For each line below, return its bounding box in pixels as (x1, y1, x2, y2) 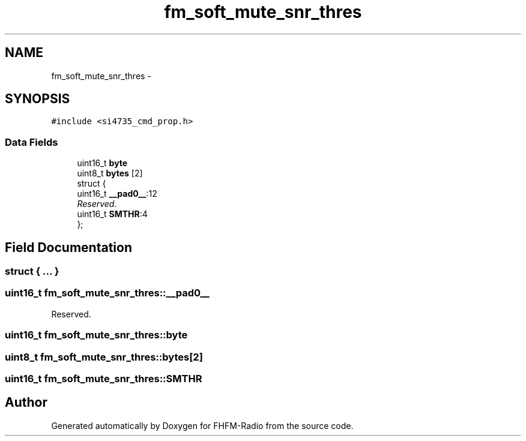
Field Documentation (5, 239, 132, 255)
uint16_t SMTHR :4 (77, 209, 148, 220)
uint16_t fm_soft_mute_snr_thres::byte (5, 329, 188, 341)
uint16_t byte (77, 158, 128, 169)
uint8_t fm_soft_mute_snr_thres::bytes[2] (5, 350, 203, 363)
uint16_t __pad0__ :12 (77, 188, 157, 199)
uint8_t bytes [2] (77, 168, 143, 179)
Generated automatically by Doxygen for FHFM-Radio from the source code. (51, 420, 354, 431)
